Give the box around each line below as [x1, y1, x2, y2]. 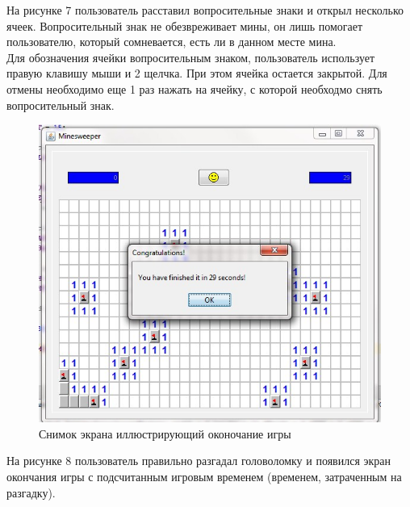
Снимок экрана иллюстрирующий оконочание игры [39, 425, 291, 442]
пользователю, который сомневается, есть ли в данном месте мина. [6, 33, 337, 50]
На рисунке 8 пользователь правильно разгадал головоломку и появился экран [6, 452, 391, 469]
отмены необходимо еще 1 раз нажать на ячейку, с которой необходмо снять [6, 80, 383, 97]
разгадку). [6, 484, 56, 501]
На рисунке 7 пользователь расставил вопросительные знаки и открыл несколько [6, 2, 404, 18]
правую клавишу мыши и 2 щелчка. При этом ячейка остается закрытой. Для [6, 65, 387, 82]
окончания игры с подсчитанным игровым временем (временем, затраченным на [6, 467, 402, 484]
